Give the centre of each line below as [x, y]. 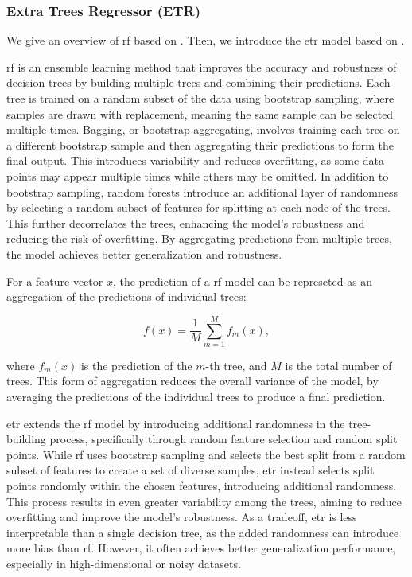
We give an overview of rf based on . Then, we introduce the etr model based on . [206, 40]
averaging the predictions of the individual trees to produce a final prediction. [196, 397]
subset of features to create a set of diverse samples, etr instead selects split [190, 470]
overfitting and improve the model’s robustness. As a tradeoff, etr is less [182, 517]
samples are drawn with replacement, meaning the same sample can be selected [200, 113]
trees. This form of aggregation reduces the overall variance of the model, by [192, 381]
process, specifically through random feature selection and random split [223, 439]
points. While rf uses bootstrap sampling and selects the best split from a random [206, 454]
